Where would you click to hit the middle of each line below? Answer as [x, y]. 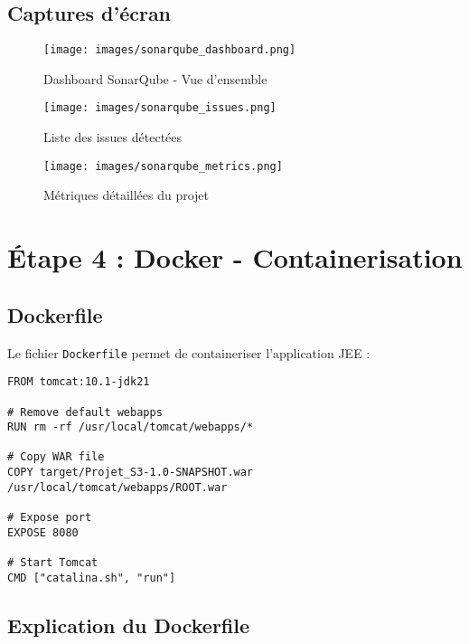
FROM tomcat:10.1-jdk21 [79, 382]
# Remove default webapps [85, 412]
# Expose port [50, 518]
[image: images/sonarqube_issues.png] [160, 108]
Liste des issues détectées [113, 137]
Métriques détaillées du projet [127, 195]
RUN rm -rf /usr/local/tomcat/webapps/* [131, 427]
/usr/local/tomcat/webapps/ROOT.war [117, 487]
